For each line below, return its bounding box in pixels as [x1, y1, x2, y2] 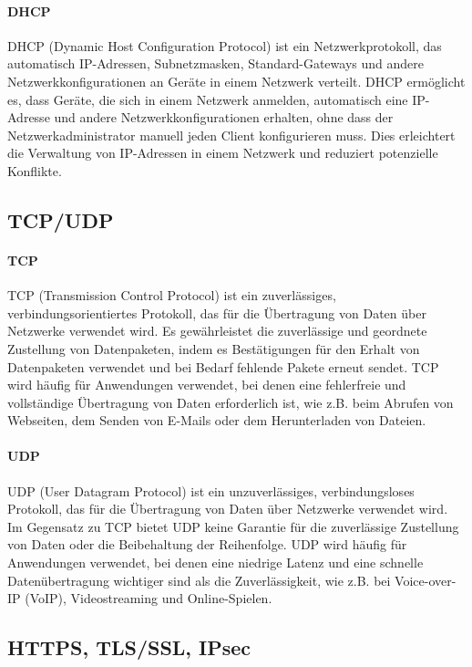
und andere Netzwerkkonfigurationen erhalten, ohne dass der [54, 108, 394, 127]
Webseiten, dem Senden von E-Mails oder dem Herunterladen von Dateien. [7, 411, 426, 430]
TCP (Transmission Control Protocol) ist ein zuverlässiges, [7, 286, 336, 305]
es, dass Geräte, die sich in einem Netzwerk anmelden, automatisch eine [7, 89, 408, 109]
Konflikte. [7, 161, 62, 180]
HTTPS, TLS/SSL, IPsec [7, 633, 251, 662]
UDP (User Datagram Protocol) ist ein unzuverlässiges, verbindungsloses [7, 481, 415, 500]
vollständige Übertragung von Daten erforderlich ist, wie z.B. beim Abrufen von [7, 392, 454, 412]
